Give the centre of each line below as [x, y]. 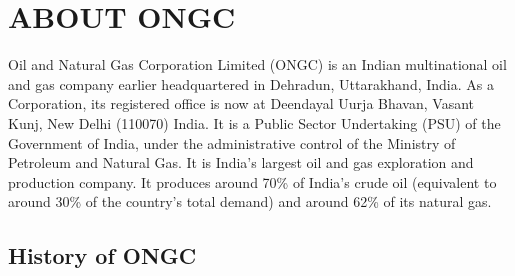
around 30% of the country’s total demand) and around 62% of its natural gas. [250, 201]
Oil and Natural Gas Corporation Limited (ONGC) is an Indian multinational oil [257, 64]
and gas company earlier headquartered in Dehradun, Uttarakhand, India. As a [251, 83]
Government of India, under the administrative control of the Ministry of [232, 142]
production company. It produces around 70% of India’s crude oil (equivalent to [252, 181]
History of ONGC [102, 255]
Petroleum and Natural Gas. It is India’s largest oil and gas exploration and [241, 162]
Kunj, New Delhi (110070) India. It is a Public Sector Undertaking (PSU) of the [254, 122]
